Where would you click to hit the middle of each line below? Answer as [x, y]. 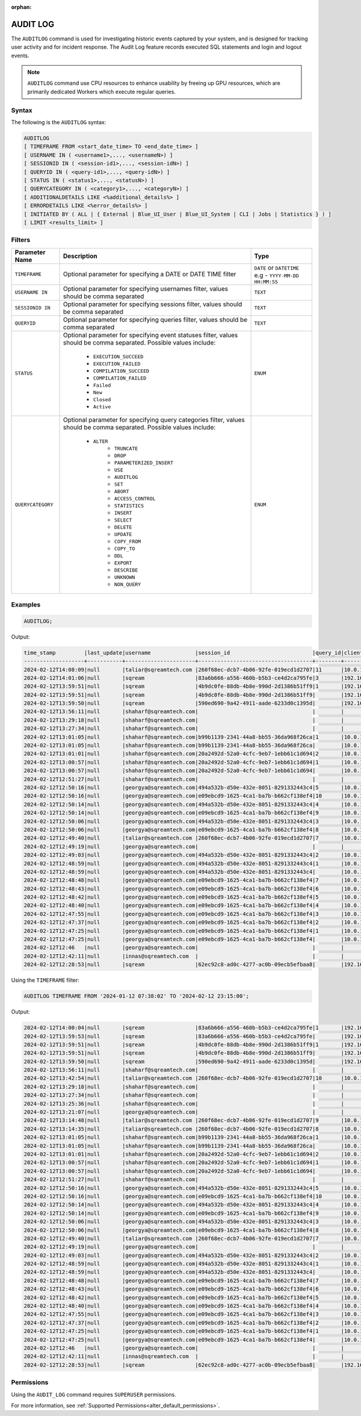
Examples [26, 604]
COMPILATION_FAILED [120, 378]
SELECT [123, 520]
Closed [102, 400]
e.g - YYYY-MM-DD [276, 275]
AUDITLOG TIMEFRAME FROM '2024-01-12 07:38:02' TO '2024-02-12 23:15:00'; [137, 996]
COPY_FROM [128, 541]
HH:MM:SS [266, 282]
